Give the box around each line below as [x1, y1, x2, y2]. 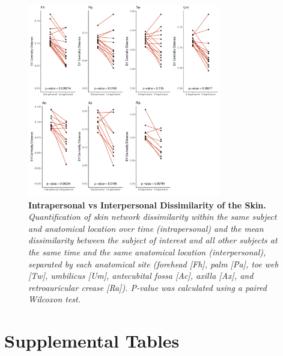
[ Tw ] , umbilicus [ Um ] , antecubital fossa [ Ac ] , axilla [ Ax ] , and [28, 269, 254, 282]
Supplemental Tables [4, 328, 180, 353]
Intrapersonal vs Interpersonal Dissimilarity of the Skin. [28, 198, 266, 211]
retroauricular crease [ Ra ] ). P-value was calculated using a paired [28, 281, 267, 293]
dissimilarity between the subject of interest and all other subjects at [28, 234, 278, 246]
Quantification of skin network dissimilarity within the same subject [28, 210, 277, 223]
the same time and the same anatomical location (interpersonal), [28, 245, 266, 258]
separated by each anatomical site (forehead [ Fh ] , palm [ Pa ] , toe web [28, 257, 278, 270]
